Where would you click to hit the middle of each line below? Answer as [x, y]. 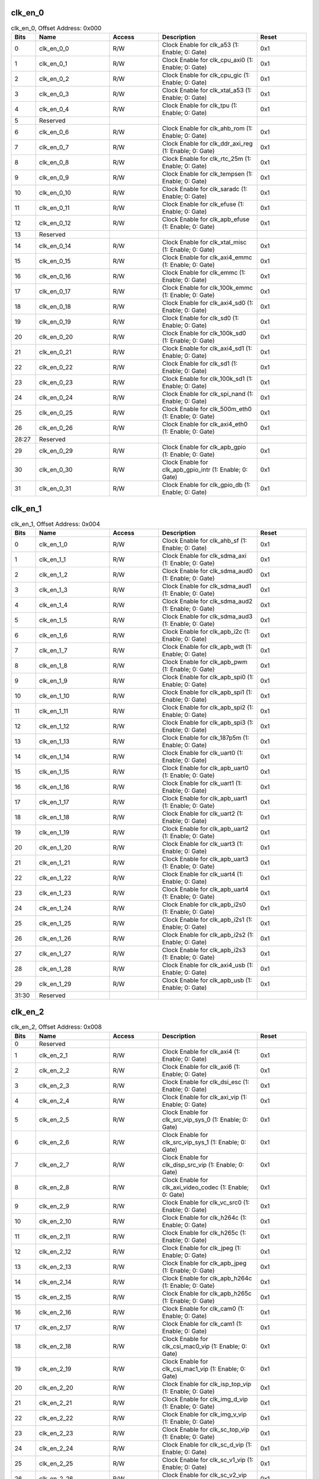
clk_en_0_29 [56, 451]
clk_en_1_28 [55, 968]
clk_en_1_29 [55, 984]
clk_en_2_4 [54, 1100]
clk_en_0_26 [56, 428]
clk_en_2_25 [56, 1463]
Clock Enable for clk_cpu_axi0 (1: [208, 60]
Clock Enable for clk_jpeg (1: [202, 1248]
